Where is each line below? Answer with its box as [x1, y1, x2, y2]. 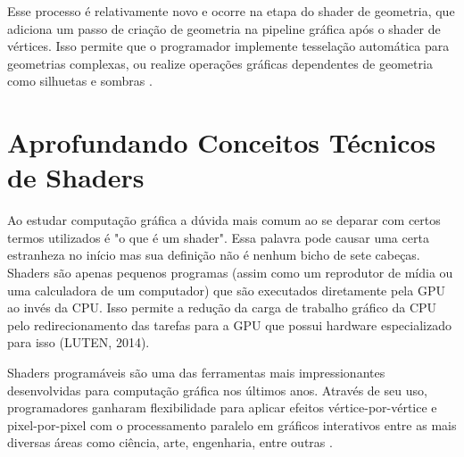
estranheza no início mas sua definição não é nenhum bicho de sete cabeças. [7, 245, 420, 264]
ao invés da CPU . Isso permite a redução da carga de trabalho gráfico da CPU [7, 298, 437, 317]
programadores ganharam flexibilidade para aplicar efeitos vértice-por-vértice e [7, 398, 437, 417]
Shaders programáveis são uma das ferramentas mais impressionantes [7, 363, 385, 382]
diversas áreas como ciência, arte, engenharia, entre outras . [7, 433, 333, 452]
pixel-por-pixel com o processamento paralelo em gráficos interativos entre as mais [7, 415, 457, 434]
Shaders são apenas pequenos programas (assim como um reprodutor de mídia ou [7, 263, 453, 282]
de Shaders [7, 159, 145, 195]
